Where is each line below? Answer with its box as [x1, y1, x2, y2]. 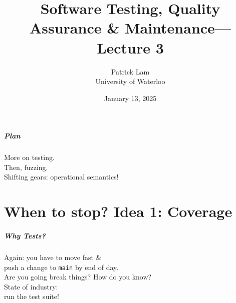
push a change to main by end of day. [4, 261, 119, 272]
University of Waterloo [95, 76, 165, 86]
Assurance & [29, 17, 120, 38]
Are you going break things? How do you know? [4, 271, 152, 282]
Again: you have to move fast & [4, 251, 102, 262]
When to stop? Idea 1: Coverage [4, 201, 232, 221]
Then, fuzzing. [4, 161, 48, 172]
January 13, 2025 [104, 92, 157, 103]
